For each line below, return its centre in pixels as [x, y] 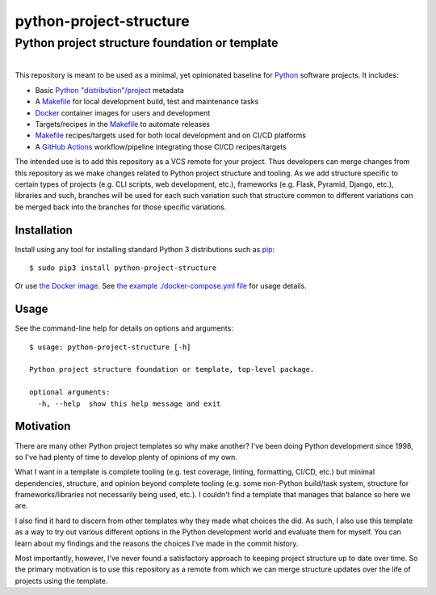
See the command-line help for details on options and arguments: [124, 328]
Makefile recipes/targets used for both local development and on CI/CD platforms [171, 135]
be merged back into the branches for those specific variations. [121, 207]
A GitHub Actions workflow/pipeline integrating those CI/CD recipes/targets [161, 146]
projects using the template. [61, 580]
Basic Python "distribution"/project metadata [110, 90]
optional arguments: [70, 392]
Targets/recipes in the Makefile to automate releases [122, 124]
